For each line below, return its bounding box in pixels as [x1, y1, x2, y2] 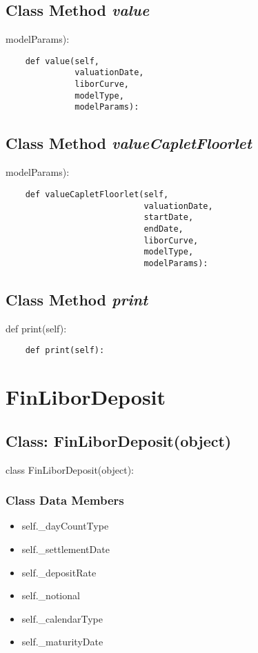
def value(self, [25, 56, 100, 66]
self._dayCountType [21, 519, 109, 533]
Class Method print [6, 288, 148, 310]
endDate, [143, 223, 183, 234]
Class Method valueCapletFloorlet [6, 132, 252, 154]
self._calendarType [21, 611, 103, 625]
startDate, [143, 212, 194, 223]
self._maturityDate [21, 634, 103, 649]
